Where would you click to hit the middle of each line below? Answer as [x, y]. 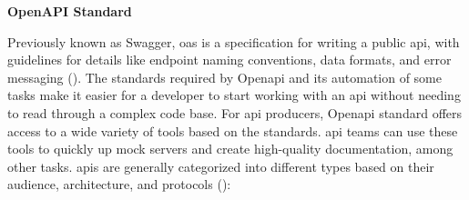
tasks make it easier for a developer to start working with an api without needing [234, 95]
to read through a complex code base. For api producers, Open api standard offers [235, 112]
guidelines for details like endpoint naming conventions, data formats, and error [229, 60]
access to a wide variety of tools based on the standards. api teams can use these [233, 130]
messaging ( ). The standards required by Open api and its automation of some [225, 77]
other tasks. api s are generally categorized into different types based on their [221, 166]
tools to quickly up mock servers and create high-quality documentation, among [230, 149]
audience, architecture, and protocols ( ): [119, 184]
